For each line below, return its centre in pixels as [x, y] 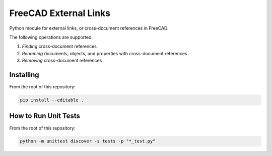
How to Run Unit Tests [45, 116]
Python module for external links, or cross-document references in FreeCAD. [89, 28]
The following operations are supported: [51, 37]
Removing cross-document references [62, 61]
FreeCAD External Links [60, 13]
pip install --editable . [52, 100]
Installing [24, 74]
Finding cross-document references [59, 46]
